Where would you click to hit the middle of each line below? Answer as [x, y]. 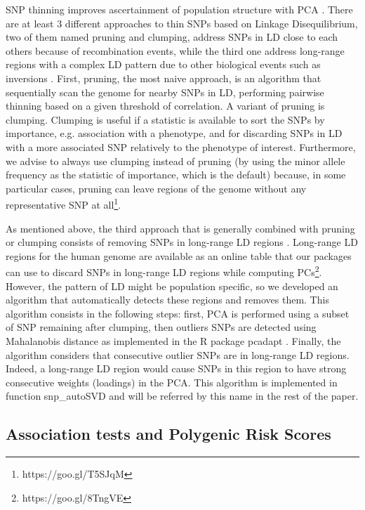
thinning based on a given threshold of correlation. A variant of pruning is [165, 106]
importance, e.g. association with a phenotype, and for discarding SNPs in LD [174, 133]
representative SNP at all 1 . [64, 203]
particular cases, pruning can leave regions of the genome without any [156, 188]
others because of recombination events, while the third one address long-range [175, 50]
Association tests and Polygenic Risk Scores [168, 434]
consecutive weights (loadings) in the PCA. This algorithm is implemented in [172, 382]
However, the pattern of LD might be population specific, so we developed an [172, 286]
